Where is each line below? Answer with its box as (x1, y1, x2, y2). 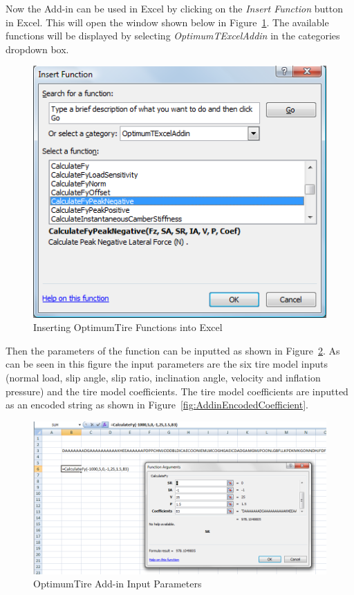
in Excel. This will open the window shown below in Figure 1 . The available (6, 15, 329, 29)
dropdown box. (6, 41, 69, 56)
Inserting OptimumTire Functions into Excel (33, 320, 223, 334)
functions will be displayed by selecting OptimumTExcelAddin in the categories (6, 28, 340, 43)
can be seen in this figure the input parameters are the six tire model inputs (6, 357, 328, 371)
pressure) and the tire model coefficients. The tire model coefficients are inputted (6, 384, 348, 398)
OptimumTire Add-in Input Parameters (33, 576, 202, 591)
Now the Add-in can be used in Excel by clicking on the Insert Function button (6, 1, 343, 15)
